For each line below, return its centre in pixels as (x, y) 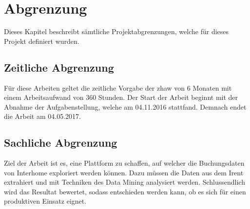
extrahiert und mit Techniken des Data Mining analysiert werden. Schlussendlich (125, 182)
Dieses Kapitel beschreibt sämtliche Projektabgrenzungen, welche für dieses (116, 31)
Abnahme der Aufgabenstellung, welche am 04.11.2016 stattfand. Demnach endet (125, 106)
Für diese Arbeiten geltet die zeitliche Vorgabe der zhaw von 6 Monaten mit (118, 87)
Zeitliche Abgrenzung (59, 67)
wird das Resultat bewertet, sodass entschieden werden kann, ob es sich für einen (125, 191)
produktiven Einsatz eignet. (45, 201)
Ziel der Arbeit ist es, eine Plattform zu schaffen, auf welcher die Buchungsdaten (124, 163)
